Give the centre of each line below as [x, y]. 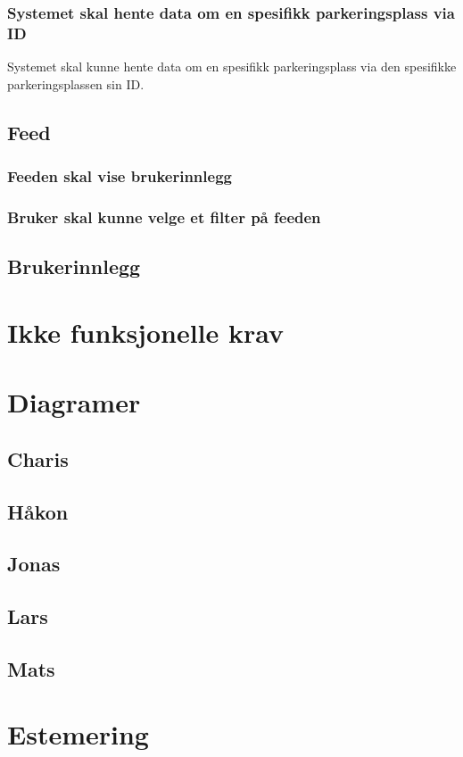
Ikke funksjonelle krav [146, 332]
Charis [38, 458]
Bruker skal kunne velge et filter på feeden [164, 216]
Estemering [78, 734]
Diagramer [74, 402]
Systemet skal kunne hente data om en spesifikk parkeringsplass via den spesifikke [232, 67]
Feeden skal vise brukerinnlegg [120, 176]
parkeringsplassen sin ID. [76, 83]
